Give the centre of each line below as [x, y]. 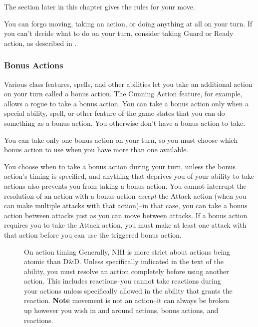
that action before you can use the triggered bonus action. [93, 234]
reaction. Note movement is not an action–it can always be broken [127, 300]
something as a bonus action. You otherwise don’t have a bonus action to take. [125, 123]
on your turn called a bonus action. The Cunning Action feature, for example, [123, 94]
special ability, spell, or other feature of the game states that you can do [115, 113]
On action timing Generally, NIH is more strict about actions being [127, 251]
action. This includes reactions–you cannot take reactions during [123, 281]
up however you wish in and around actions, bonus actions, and [121, 310]
